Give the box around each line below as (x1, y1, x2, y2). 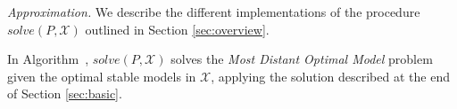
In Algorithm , (7, 50, 89, 68)
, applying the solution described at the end (211, 66, 450, 85)
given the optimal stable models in (7, 66, 196, 85)
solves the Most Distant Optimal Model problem (170, 50, 433, 68)
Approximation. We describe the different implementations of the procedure (7, 3, 420, 20)
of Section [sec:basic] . (7, 84, 122, 103)
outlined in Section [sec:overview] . (85, 19, 270, 38)
